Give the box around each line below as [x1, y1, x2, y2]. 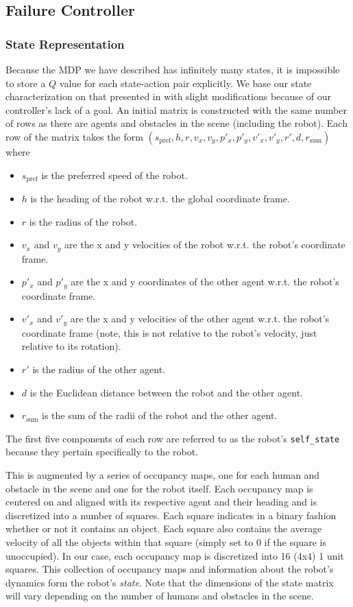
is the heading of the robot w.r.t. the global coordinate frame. [30, 191, 290, 206]
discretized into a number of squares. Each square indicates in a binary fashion [5, 508, 337, 522]
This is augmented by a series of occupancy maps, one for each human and [5, 467, 320, 481]
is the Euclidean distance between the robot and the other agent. [29, 385, 303, 399]
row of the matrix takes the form [5, 129, 143, 143]
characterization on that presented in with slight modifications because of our [5, 89, 331, 104]
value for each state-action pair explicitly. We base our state [59, 75, 312, 90]
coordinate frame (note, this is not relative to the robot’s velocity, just [21, 325, 317, 340]
